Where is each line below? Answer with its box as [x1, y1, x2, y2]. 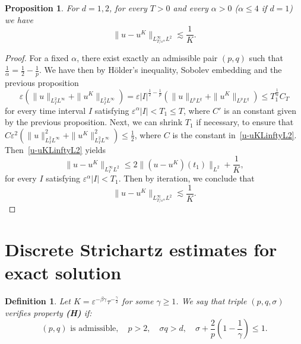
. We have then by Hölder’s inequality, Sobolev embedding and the [39, 63, 282, 76]
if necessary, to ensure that [196, 116, 294, 128]
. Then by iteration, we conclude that [118, 172, 255, 184]
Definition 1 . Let [5, 295, 71, 307]
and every [173, 2, 208, 14]
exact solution [5, 260, 122, 285]
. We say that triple [176, 295, 247, 307]
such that [249, 52, 283, 64]
